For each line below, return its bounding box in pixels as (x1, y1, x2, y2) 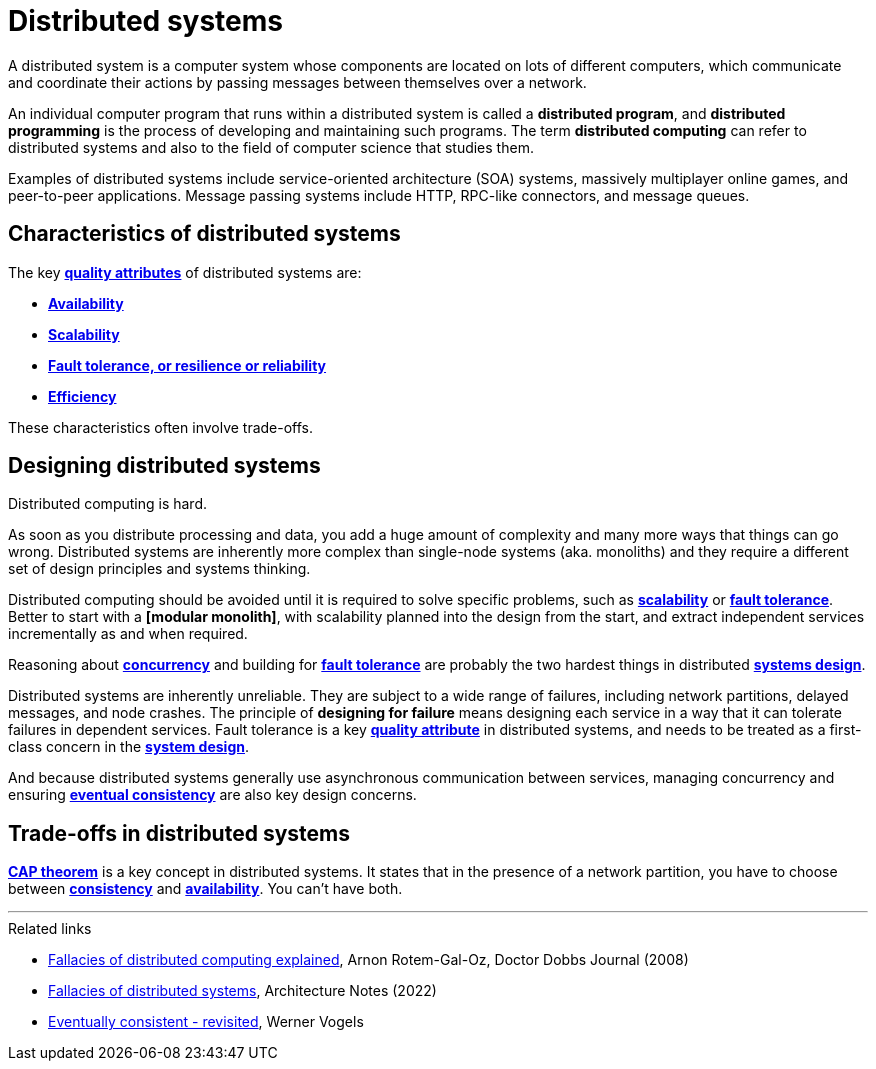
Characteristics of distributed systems (8, 221, 401, 247)
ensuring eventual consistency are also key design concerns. (8, 786, 417, 804)
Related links (8, 920, 92, 938)
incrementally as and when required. (8, 625, 248, 643)
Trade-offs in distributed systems (8, 820, 350, 846)
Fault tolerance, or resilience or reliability (48, 356, 327, 374)
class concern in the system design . (8, 738, 249, 756)
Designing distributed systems (8, 453, 321, 479)
